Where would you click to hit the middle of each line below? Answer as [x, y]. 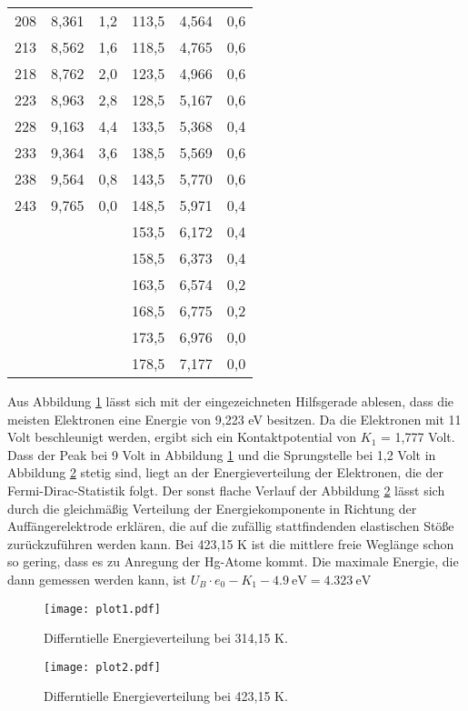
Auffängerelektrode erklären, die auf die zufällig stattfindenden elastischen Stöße [231, 526]
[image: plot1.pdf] [102, 609]
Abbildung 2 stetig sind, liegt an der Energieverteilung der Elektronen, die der [225, 472]
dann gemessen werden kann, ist [97, 579]
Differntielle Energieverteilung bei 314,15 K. [166, 638]
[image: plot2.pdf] [102, 667]
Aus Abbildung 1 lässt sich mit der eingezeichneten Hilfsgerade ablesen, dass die [231, 401]
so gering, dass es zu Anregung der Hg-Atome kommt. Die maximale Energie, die [233, 561]
